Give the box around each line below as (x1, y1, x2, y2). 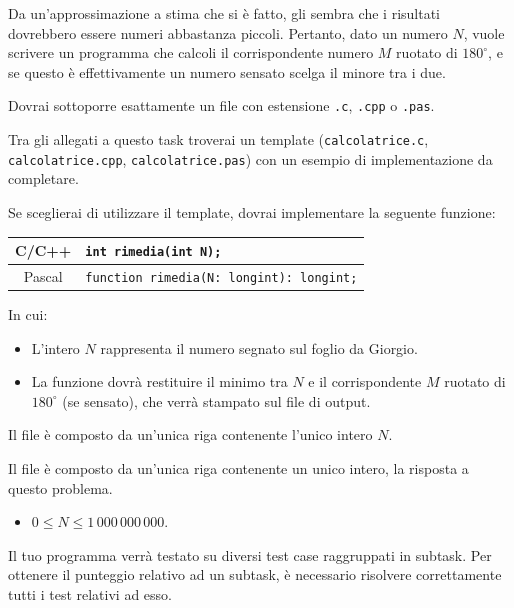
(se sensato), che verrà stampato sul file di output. (62, 390, 371, 411)
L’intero (31, 337, 80, 358)
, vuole (463, 22, 505, 43)
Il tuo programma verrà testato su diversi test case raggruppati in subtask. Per (8, 544, 492, 565)
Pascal (23, 265, 63, 286)
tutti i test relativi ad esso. (8, 584, 172, 605)
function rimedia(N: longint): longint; (85, 270, 358, 285)
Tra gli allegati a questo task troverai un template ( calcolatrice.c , (8, 129, 429, 150)
